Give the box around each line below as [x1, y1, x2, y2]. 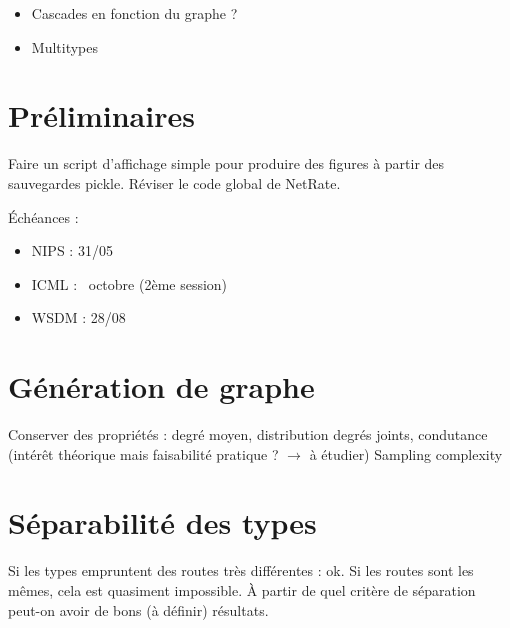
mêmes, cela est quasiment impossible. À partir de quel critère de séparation [8, 579, 476, 600]
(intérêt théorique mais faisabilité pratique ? [8, 443, 279, 464]
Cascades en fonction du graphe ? [31, 3, 238, 23]
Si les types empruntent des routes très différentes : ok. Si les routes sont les [8, 560, 474, 581]
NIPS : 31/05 [31, 240, 113, 261]
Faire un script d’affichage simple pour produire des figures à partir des [8, 153, 445, 174]
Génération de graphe [8, 366, 315, 407]
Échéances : [8, 206, 79, 227]
